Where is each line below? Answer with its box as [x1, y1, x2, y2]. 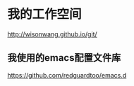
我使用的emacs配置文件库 [7, 52, 121, 64]
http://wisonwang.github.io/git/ [7, 29, 97, 38]
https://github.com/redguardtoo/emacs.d [7, 71, 127, 79]
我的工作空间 [7, 6, 83, 22]
